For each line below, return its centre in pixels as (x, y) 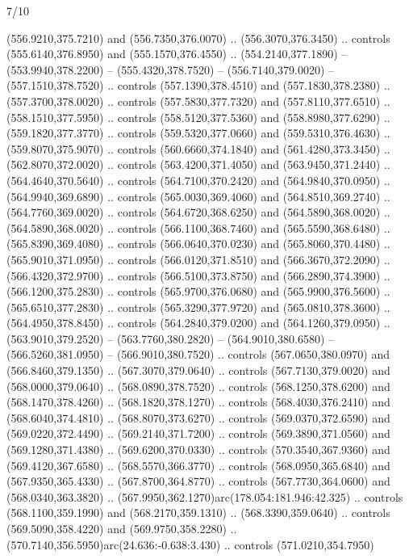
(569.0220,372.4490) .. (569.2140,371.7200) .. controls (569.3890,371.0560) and (198, 433)
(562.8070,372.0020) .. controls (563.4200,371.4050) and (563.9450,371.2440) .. (198, 164)
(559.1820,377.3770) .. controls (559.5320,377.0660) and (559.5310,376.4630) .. (198, 133)
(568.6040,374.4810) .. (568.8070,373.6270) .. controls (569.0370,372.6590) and (198, 417)
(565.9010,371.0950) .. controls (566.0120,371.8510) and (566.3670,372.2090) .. (198, 259)
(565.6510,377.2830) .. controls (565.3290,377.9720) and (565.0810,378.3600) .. (198, 307)
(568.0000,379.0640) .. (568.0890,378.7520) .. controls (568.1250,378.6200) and (198, 386)
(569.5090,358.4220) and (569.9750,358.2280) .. (122, 528)
